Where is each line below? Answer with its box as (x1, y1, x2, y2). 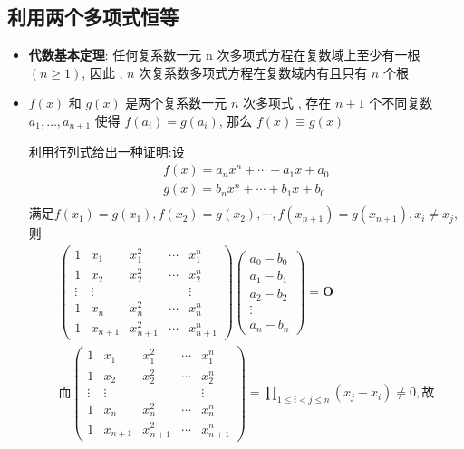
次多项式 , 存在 (243, 93, 332, 112)
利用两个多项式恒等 (7, 3, 179, 31)
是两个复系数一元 (125, 93, 227, 112)
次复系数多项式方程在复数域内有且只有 (139, 62, 368, 81)
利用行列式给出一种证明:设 (28, 142, 185, 161)
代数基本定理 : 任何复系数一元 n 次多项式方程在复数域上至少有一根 (28, 45, 420, 64)
